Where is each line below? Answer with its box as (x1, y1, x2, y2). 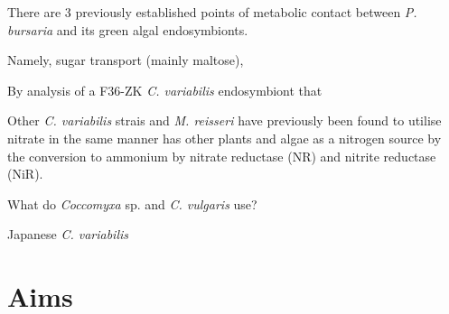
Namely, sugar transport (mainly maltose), (7, 51, 244, 69)
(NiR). (7, 164, 43, 183)
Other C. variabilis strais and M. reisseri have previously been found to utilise (7, 111, 442, 130)
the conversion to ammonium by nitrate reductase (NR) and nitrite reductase (7, 146, 436, 165)
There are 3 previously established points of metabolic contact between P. (7, 3, 417, 21)
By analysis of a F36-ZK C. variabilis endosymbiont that (7, 80, 323, 99)
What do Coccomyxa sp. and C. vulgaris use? (7, 194, 257, 213)
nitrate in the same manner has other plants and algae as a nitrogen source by (7, 128, 442, 147)
